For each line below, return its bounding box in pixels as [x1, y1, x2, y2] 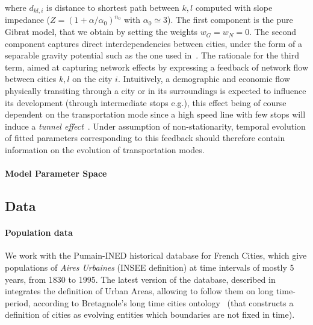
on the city [72, 72, 113, 85]
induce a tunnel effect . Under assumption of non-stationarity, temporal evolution [5, 119, 306, 132]
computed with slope [195, 1, 273, 13]
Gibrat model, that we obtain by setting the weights [5, 25, 197, 38]
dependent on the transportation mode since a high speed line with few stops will [5, 108, 306, 121]
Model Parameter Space [5, 167, 107, 180]
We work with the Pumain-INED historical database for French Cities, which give [5, 249, 307, 262]
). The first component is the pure [167, 13, 293, 26]
